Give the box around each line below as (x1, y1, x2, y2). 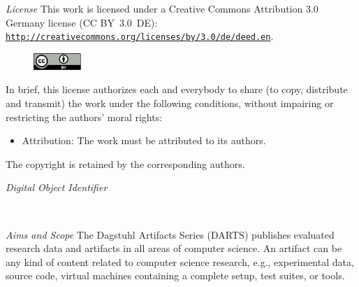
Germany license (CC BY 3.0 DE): (6, 15, 158, 29)
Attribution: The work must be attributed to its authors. (22, 133, 266, 148)
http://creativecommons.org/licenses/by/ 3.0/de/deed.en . (6, 29, 274, 43)
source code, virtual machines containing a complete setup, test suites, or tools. (6, 268, 345, 283)
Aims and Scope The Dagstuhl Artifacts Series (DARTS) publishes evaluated (6, 227, 335, 241)
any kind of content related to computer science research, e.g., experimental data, (6, 254, 354, 269)
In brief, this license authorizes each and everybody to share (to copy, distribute (6, 82, 348, 97)
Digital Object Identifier (6, 180, 108, 195)
